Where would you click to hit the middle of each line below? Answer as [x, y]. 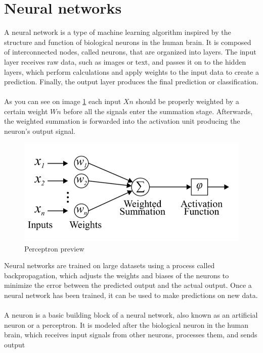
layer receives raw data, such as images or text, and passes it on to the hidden [125, 61]
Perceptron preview [54, 248]
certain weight [26, 111]
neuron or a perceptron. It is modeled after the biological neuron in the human [126, 324]
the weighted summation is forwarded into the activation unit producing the [122, 121]
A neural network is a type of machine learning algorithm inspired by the [118, 32]
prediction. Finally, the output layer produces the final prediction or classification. [131, 82]
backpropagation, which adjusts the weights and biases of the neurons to [117, 275]
